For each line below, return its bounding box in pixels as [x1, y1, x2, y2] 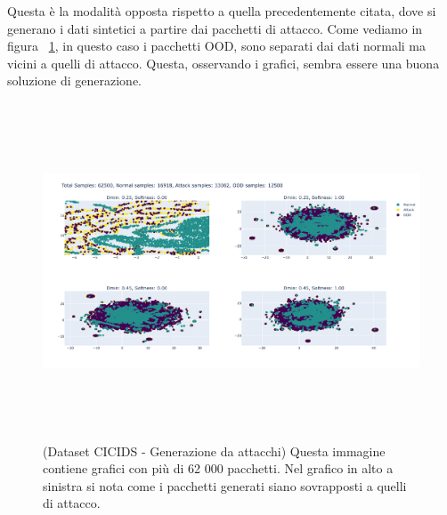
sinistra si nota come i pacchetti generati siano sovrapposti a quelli [43, 476, 407, 495]
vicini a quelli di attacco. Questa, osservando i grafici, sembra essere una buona [7, 53, 440, 72]
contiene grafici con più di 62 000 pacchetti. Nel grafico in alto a [43, 459, 394, 478]
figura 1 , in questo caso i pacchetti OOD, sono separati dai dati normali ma [7, 36, 427, 55]
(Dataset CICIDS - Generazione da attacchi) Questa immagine [43, 441, 386, 460]
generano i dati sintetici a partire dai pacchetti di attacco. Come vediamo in [7, 19, 423, 37]
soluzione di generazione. [7, 71, 142, 90]
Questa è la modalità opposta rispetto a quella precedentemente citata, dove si [7, 2, 436, 20]
